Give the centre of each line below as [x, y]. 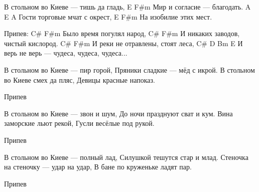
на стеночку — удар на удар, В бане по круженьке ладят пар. [98, 167]
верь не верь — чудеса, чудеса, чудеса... [66, 53]
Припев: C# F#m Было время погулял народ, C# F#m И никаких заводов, [122, 33]
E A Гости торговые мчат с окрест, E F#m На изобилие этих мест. [108, 16]
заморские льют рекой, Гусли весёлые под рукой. [79, 123]
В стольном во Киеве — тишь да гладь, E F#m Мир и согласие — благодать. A [127, 7]
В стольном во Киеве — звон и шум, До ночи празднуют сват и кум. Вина [118, 113]
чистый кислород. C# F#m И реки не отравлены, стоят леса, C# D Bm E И [123, 43]
